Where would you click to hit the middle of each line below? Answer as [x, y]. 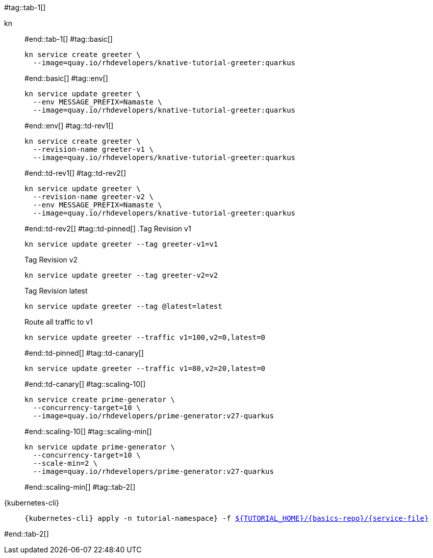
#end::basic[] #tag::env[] [66, 78]
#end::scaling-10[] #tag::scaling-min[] [88, 431]
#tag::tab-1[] [25, 7]
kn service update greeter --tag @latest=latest [123, 306]
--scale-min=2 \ [65, 463]
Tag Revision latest [56, 291]
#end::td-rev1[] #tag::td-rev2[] [75, 173]
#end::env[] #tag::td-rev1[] [69, 126]
